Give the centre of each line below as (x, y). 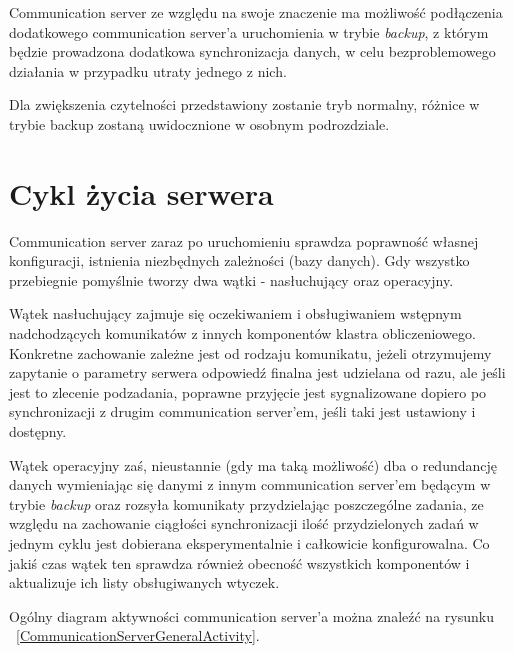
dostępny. (38, 431)
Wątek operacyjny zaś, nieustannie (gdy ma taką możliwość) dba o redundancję (253, 464)
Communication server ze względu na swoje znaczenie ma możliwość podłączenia (256, 12)
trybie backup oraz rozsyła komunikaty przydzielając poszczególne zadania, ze (246, 503)
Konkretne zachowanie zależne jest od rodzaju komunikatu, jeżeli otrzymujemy (250, 352)
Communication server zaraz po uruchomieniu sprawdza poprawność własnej (244, 240)
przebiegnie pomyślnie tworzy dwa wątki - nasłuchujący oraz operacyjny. (231, 279)
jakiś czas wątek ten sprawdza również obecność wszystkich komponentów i (239, 562)
